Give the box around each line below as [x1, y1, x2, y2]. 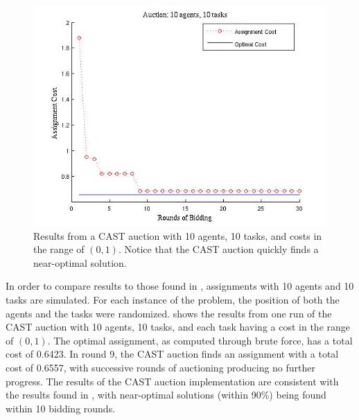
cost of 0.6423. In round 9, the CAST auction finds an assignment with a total [6, 347, 339, 361]
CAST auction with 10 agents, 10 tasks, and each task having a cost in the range [6, 320, 350, 334]
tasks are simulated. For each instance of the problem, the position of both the [6, 292, 340, 306]
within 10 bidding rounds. [6, 401, 116, 415]
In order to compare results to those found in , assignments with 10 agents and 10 [6, 279, 354, 293]
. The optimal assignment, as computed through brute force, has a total [47, 333, 353, 347]
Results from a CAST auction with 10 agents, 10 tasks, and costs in [33, 228, 322, 243]
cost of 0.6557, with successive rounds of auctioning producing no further [6, 360, 316, 374]
